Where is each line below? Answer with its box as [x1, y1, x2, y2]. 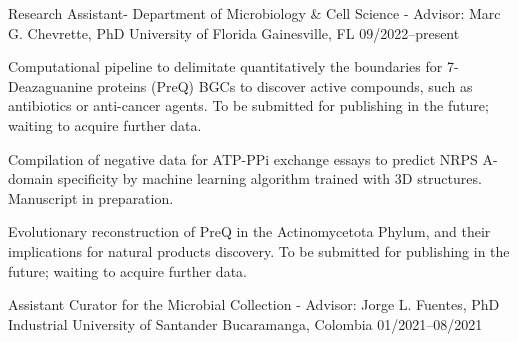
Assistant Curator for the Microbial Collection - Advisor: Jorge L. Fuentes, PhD [8, 294, 500, 315]
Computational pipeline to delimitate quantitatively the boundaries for [8, 56, 443, 77]
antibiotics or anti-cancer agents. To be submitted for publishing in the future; [8, 95, 489, 116]
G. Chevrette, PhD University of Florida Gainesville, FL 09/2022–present [8, 22, 460, 43]
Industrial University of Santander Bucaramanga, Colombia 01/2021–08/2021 [8, 313, 483, 334]
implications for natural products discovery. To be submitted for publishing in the [8, 240, 510, 261]
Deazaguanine [8, 75, 93, 96]
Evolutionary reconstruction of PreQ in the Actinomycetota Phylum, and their [8, 221, 491, 242]
